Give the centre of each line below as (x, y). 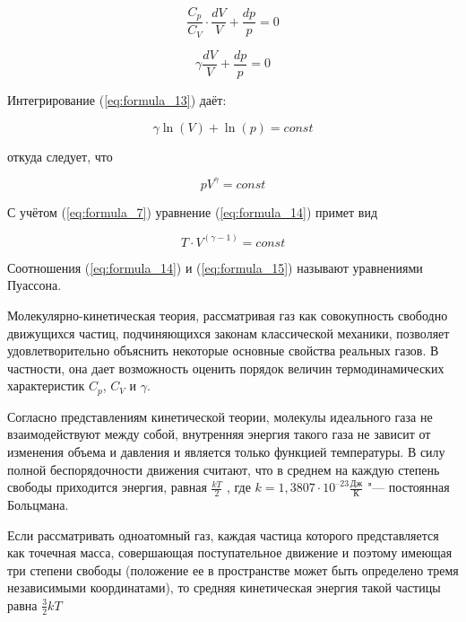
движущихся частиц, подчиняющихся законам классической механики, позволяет (229, 333)
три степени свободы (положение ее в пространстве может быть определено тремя (233, 569)
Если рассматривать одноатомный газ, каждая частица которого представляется (223, 534)
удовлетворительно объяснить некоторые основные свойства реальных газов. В (223, 350)
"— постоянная (408, 487)
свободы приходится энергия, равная (107, 487)
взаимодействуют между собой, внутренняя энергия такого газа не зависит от (219, 434)
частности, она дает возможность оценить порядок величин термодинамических (226, 368)
